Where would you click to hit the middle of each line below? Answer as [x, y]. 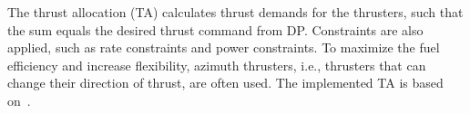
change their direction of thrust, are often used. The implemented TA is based [225, 83]
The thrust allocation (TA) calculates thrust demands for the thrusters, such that [235, 12]
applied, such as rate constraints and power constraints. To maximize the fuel [224, 47]
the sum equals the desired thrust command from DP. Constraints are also [215, 29]
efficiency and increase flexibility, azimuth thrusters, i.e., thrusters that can [217, 65]
